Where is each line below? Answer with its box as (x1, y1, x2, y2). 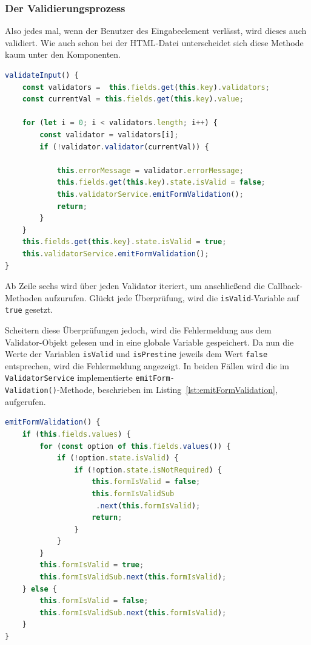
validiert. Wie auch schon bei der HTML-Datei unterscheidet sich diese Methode (5, 36, 304, 49)
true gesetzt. (5, 303, 53, 316)
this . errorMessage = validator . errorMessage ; (56, 166, 244, 175)
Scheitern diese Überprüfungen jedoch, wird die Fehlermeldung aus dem (5, 324, 272, 336)
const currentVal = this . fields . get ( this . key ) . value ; (22, 95, 244, 104)
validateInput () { (5, 71, 79, 80)
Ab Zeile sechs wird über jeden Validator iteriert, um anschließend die (5, 279, 265, 292)
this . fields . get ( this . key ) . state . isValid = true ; (22, 237, 227, 247)
